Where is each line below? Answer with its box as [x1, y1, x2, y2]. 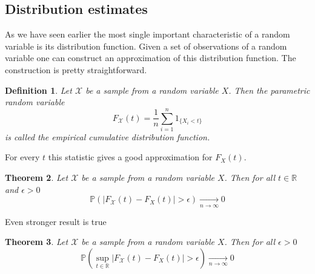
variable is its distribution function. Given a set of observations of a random [5, 39, 287, 52]
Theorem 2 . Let [5, 171, 68, 184]
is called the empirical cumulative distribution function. [5, 130, 210, 143]
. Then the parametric [228, 83, 310, 96]
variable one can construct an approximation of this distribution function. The [5, 51, 296, 64]
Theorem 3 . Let [5, 235, 68, 248]
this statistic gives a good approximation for [48, 151, 213, 163]
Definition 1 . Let [5, 83, 72, 96]
